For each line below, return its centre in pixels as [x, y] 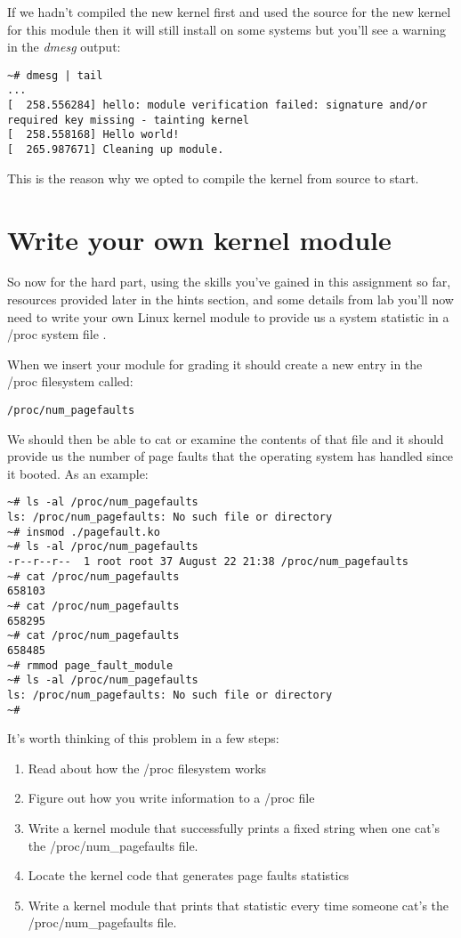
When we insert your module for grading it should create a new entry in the [215, 364]
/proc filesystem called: [70, 381]
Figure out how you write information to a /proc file [171, 798]
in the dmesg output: [64, 47]
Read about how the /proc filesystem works [147, 768]
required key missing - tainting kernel [129, 120]
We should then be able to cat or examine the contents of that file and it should [226, 438]
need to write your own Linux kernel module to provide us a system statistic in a [228, 316]
